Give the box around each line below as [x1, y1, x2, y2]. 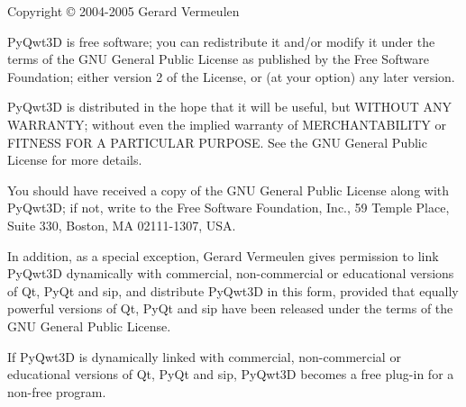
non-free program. [7, 382, 106, 401]
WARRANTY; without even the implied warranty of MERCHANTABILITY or [7, 114, 447, 133]
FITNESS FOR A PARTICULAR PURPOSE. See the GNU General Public [7, 132, 427, 151]
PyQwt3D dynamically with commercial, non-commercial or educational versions [7, 264, 454, 283]
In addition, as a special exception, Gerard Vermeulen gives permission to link [7, 246, 439, 265]
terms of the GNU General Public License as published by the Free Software [7, 50, 429, 68]
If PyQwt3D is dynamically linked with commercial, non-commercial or [7, 347, 401, 366]
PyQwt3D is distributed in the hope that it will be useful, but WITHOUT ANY [7, 97, 452, 116]
